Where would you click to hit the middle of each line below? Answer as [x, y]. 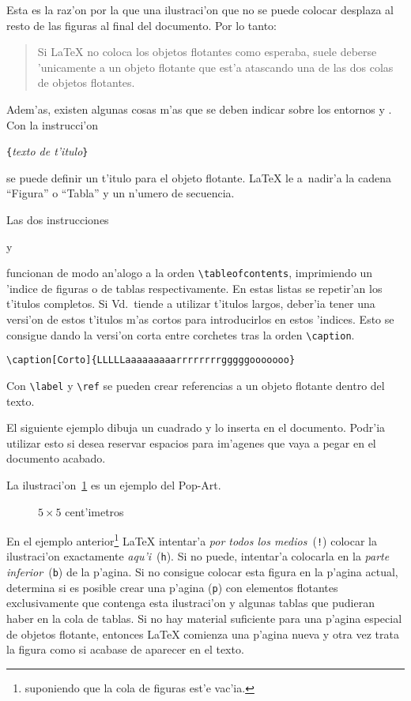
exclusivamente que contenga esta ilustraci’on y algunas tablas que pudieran [190, 603]
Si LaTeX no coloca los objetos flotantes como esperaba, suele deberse [207, 52]
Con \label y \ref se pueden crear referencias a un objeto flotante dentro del [196, 385]
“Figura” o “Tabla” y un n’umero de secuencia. [121, 193]
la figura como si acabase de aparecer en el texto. [125, 649]
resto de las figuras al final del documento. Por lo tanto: [141, 25]
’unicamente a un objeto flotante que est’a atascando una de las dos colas [215, 67]
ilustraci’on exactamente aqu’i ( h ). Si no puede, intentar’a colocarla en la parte [198, 556]
